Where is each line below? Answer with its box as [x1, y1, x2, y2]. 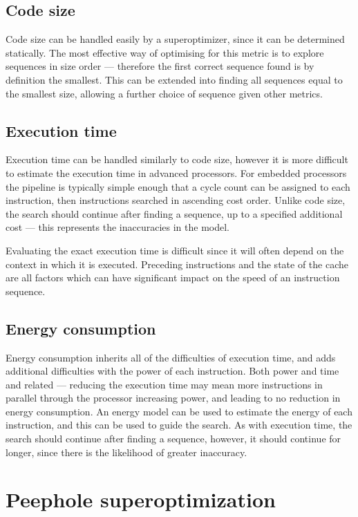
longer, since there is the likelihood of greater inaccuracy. [6, 444, 247, 459]
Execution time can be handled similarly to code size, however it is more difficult [6, 152, 348, 167]
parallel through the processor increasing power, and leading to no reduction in [6, 391, 341, 405]
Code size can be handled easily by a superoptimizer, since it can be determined [6, 32, 345, 46]
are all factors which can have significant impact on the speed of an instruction [6, 270, 340, 285]
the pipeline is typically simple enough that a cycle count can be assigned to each [6, 179, 350, 194]
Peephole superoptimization [6, 485, 276, 514]
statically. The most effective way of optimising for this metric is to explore [6, 45, 324, 59]
